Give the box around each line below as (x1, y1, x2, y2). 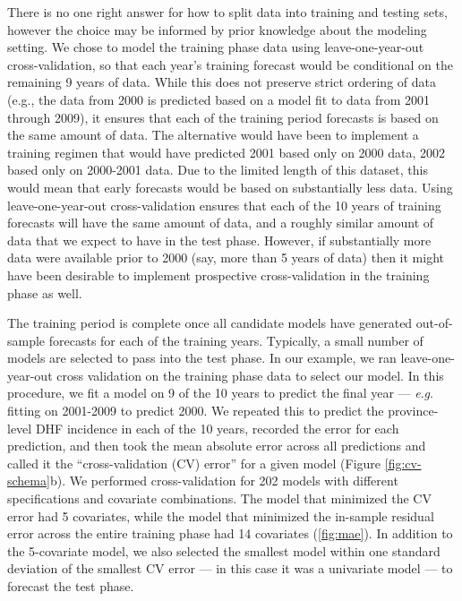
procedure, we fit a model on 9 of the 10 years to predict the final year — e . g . (7, 383, 433, 402)
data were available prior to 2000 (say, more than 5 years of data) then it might (7, 248, 444, 267)
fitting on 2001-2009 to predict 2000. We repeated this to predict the (7, 401, 384, 420)
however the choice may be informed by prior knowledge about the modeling (7, 20, 427, 39)
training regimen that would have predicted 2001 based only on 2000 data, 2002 (7, 142, 446, 161)
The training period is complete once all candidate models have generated (7, 313, 413, 332)
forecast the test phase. (7, 577, 134, 595)
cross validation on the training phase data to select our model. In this (56, 365, 444, 384)
